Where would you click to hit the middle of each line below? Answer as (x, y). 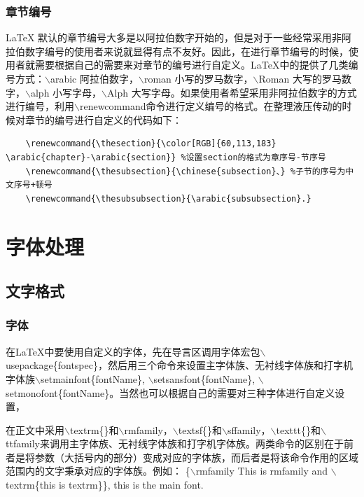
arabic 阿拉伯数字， (94, 78)
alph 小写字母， (66, 92)
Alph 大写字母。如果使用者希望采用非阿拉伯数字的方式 (232, 92)
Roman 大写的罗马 (300, 78)
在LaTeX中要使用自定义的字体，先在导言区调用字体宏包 (133, 351)
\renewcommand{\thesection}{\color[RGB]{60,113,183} (151, 144)
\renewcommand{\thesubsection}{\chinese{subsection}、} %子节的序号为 (185, 171)
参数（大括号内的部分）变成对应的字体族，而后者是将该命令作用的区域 (196, 457)
